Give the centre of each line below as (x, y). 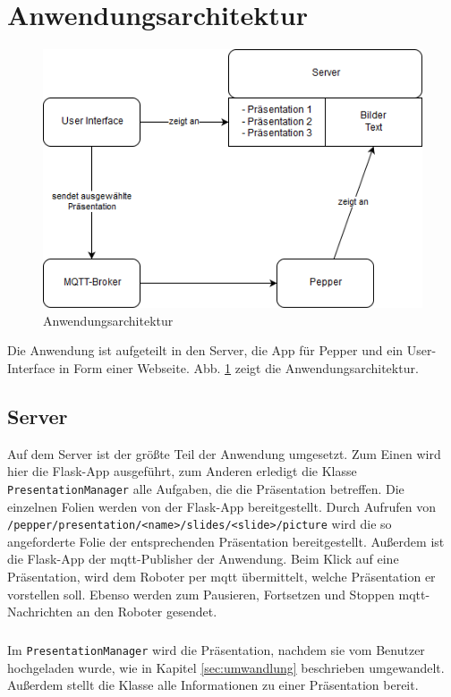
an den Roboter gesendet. (147, 612)
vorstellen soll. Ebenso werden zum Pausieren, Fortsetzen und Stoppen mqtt (217, 594)
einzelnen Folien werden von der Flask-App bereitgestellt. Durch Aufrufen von (221, 506)
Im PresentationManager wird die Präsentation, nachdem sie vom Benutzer (216, 650)
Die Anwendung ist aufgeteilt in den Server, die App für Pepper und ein (205, 350)
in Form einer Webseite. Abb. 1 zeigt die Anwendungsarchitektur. (238, 367)
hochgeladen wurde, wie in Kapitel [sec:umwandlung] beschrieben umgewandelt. (226, 667)
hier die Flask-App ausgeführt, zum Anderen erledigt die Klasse (182, 471)
